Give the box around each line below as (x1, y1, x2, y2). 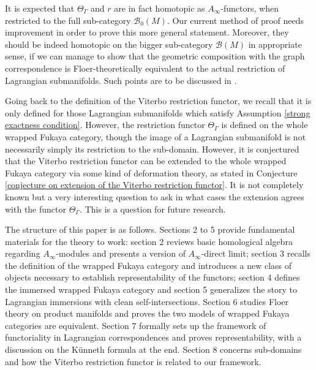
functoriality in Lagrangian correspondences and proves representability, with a (5, 331, 302, 344)
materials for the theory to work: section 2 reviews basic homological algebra (5, 235, 293, 247)
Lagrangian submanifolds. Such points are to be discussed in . (5, 74, 237, 86)
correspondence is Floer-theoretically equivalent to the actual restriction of (5, 61, 285, 74)
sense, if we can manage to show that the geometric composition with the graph (5, 50, 305, 62)
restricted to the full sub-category (5, 13, 131, 26)
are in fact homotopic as (114, 2, 205, 14)
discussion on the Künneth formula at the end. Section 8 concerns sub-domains (5, 343, 302, 356)
